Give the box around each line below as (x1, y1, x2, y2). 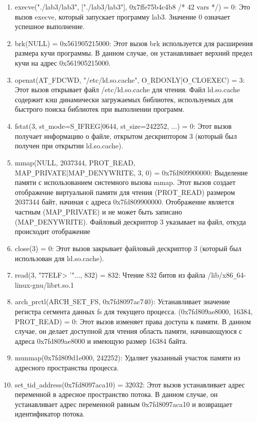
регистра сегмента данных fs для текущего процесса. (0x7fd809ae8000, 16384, (14, 306, 253, 316)
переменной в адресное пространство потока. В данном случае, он (14, 389, 218, 399)
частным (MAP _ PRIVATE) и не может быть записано (14, 206, 182, 217)
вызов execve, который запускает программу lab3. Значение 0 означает (14, 11, 230, 22)
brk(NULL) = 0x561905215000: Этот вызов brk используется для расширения (14, 38, 253, 48)
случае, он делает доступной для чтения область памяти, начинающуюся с (14, 326, 242, 336)
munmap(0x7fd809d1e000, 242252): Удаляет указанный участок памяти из (14, 352, 240, 363)
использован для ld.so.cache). (14, 253, 104, 263)
